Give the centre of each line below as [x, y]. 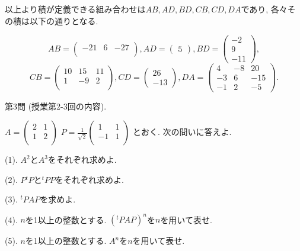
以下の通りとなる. [64, 20]
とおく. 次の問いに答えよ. [182, 132]
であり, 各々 [264, 9]
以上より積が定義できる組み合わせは [75, 9]
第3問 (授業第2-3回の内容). [56, 106]
